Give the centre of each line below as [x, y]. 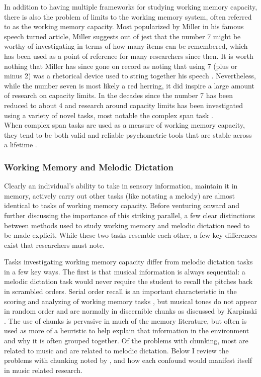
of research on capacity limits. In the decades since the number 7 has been [119, 95]
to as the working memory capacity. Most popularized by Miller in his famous [124, 26]
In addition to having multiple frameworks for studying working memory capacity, [131, 7]
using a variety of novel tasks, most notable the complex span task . [109, 115]
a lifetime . [21, 145]
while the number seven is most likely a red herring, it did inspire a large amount [129, 85]
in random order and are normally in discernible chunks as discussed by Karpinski [130, 311]
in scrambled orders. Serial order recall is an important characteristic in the [120, 291]
